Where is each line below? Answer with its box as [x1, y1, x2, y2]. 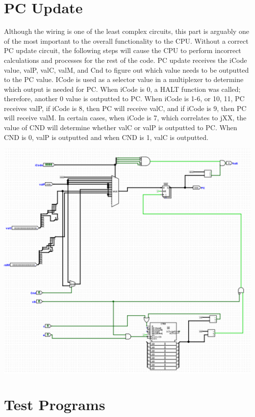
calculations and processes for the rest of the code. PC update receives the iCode [4, 55, 247, 65]
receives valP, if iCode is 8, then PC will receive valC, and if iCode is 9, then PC [4, 103, 247, 113]
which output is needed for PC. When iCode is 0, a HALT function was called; [4, 83, 241, 94]
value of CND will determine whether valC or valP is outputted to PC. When [4, 122, 237, 133]
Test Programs [4, 394, 105, 414]
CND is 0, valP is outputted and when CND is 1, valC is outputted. [4, 132, 209, 142]
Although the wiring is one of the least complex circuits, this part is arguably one [4, 26, 249, 36]
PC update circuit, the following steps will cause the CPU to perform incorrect [4, 45, 241, 56]
